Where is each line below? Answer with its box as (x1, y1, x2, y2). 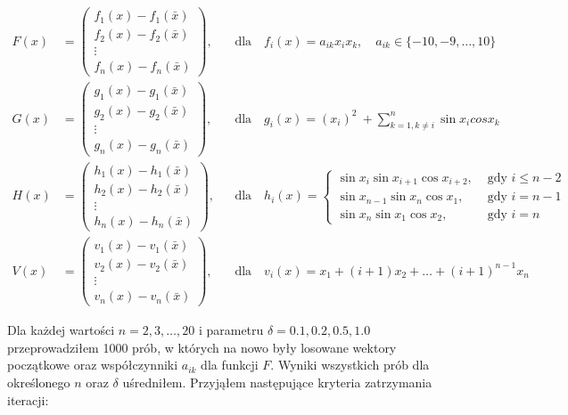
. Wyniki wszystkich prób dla (270, 355, 430, 374)
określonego (7, 373, 70, 392)
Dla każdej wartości (7, 321, 115, 339)
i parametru (198, 321, 264, 339)
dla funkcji (201, 355, 259, 374)
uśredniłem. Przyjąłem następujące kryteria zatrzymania (122, 373, 432, 392)
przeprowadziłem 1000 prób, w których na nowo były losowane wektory (7, 338, 397, 356)
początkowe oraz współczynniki (7, 355, 178, 374)
